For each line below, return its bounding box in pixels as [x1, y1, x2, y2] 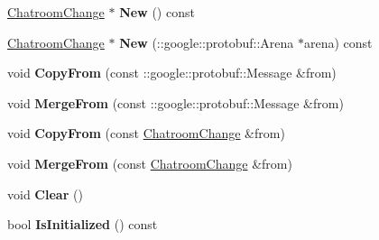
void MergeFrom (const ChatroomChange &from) [7, 153, 292, 172]
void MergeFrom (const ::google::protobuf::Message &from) [7, 93, 344, 112]
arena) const [303, 32, 373, 51]
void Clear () [7, 184, 83, 203]
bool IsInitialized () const [7, 215, 158, 234]
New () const [119, 3, 195, 21]
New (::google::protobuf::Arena [119, 32, 294, 51]
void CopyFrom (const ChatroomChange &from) [7, 124, 285, 143]
